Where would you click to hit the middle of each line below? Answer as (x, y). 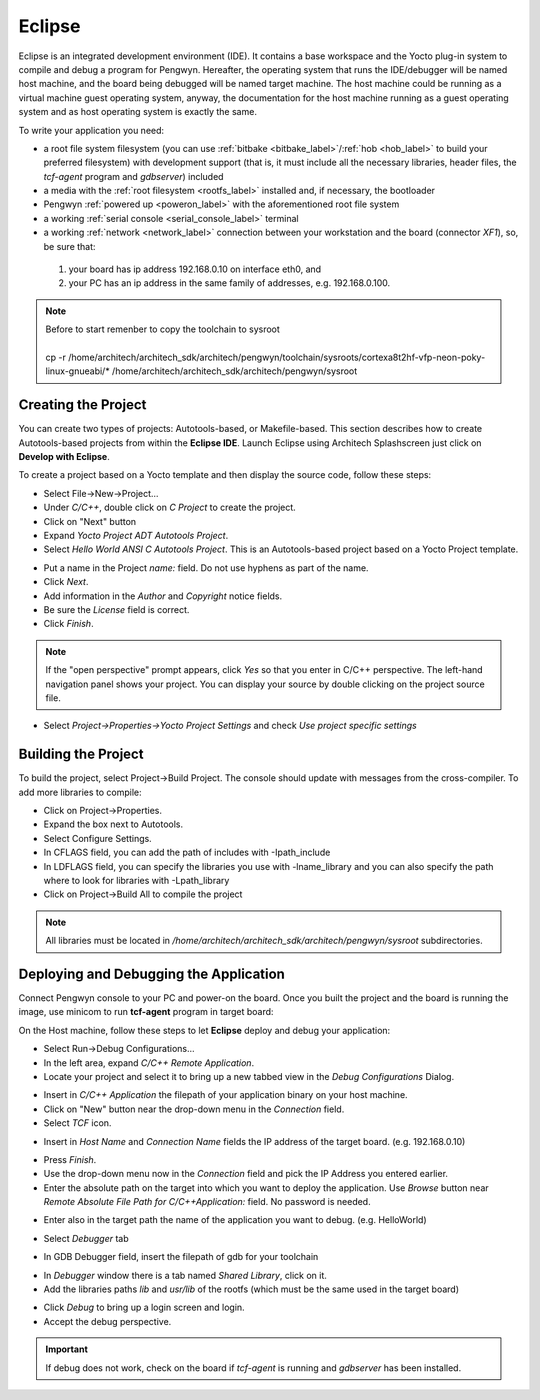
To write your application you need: (91, 130)
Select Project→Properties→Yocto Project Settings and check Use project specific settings (230, 726)
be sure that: (69, 246)
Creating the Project (82, 405)
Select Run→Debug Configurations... (119, 1049)
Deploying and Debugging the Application (151, 973)
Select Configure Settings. (97, 838)
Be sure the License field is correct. (116, 609)
